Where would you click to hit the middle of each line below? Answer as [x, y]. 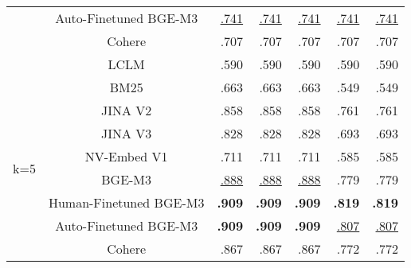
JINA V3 [126, 133]
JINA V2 [126, 110]
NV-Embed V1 [126, 156]
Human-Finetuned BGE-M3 [126, 202]
